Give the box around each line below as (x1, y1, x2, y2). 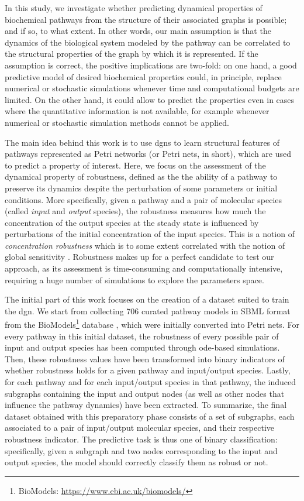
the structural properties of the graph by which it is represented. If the (5, 47, 258, 60)
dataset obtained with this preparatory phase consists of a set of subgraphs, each (5, 410, 295, 422)
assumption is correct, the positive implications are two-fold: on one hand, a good (5, 59, 297, 71)
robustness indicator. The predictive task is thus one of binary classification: (5, 433, 278, 445)
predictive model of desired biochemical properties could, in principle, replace (5, 70, 282, 83)
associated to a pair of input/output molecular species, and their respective (5, 421, 274, 434)
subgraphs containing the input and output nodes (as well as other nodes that (5, 387, 285, 399)
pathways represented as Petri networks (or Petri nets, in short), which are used (5, 147, 292, 160)
